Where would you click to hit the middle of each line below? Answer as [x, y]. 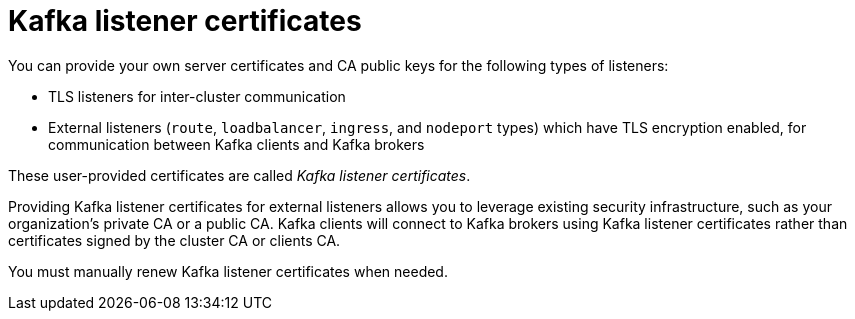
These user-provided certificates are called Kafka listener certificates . [239, 175]
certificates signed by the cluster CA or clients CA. [174, 240]
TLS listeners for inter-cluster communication [197, 96]
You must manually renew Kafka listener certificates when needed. [228, 271]
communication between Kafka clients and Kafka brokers [236, 144]
